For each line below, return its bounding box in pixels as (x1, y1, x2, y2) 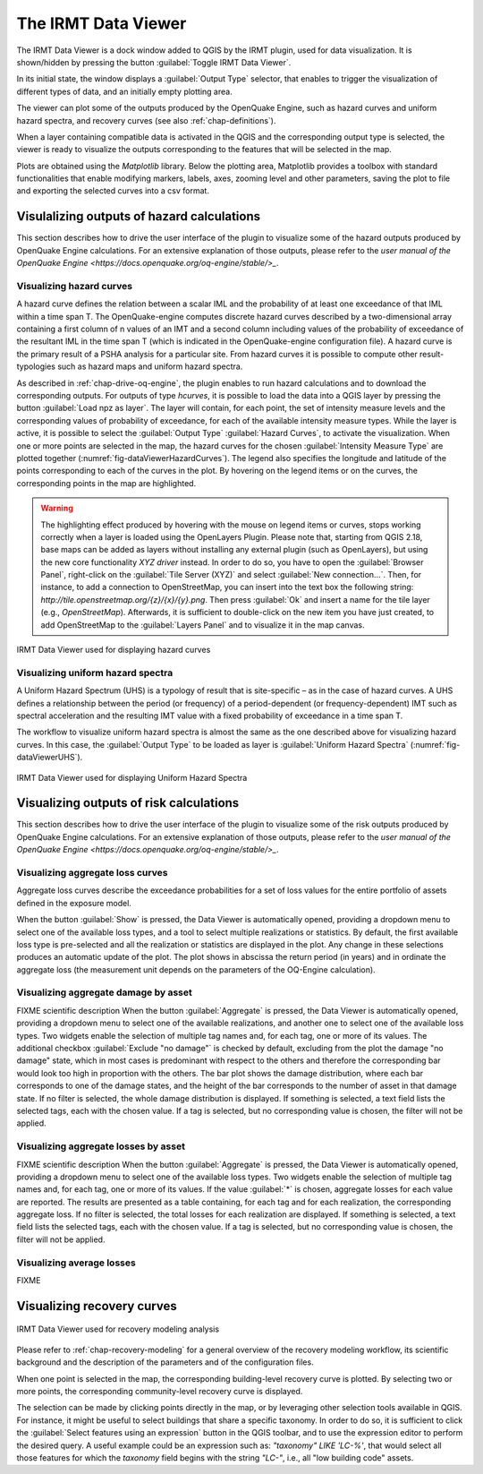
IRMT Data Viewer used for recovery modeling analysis (16, 1324, 219, 1334)
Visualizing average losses (16, 1256, 136, 1269)
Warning (40, 502, 73, 514)
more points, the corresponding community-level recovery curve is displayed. (16, 1385, 303, 1396)
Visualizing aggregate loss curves (16, 866, 168, 878)
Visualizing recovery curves (16, 1298, 178, 1314)
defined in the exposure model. (16, 897, 131, 908)
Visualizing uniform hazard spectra (16, 666, 174, 679)
